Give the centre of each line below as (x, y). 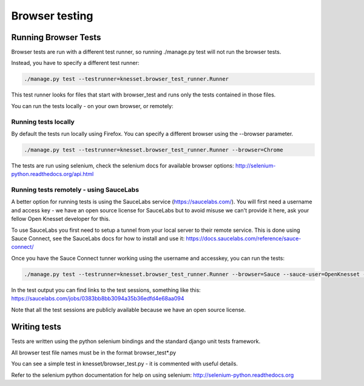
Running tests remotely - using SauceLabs (75, 190)
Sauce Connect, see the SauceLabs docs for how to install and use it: (98, 239)
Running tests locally (43, 121)
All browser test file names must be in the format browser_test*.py (94, 353)
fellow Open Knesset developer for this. (61, 219)
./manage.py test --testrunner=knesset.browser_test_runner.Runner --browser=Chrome (153, 150)
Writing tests (36, 327)
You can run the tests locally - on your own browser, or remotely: (92, 106)
